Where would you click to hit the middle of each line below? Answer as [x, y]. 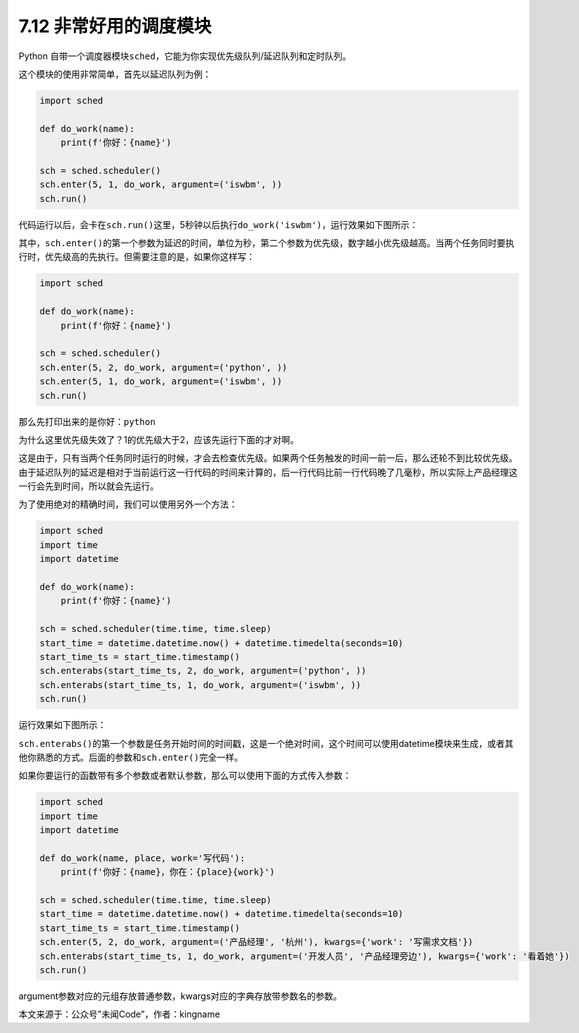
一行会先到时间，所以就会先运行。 [88, 486]
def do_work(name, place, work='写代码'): [142, 858]
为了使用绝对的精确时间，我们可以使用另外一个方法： [128, 504]
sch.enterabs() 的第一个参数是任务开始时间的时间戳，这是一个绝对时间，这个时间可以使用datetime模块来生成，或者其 [266, 743]
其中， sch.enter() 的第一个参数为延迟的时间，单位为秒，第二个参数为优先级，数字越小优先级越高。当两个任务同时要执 [266, 243]
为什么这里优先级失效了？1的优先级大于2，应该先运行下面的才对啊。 [159, 439]
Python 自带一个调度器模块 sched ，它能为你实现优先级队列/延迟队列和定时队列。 [185, 56]
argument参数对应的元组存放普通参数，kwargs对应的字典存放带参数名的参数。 [180, 996]
